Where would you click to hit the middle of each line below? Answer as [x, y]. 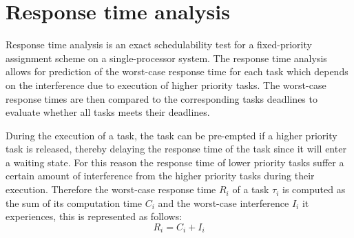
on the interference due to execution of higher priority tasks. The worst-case [166, 85]
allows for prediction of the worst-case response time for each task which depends [177, 71]
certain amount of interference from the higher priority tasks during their [160, 176]
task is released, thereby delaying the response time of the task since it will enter [176, 149]
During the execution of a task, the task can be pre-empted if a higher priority [171, 135]
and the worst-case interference [223, 202]
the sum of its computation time [74, 202]
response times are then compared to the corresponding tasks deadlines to [162, 98]
